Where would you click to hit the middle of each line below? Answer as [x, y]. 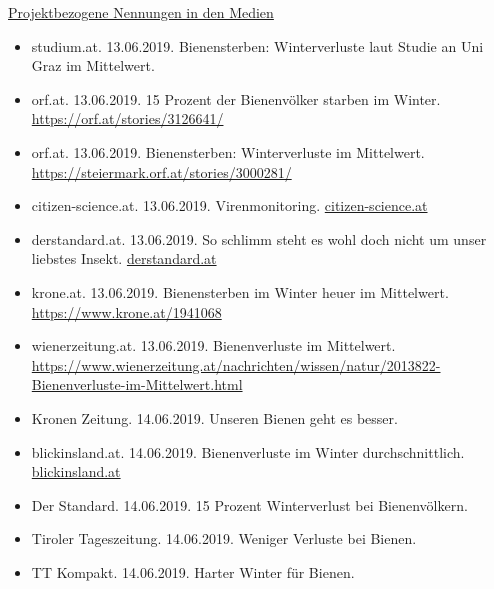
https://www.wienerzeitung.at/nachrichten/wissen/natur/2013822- [236, 364]
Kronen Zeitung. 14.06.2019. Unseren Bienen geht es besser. [214, 417]
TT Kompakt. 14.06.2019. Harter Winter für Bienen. [193, 571]
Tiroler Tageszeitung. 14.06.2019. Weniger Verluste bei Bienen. [224, 538]
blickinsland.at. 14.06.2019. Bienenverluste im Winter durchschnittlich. [248, 451]
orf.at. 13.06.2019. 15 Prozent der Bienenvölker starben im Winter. [236, 98]
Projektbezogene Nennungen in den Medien [141, 12]
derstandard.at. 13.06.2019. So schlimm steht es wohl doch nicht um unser [259, 238]
